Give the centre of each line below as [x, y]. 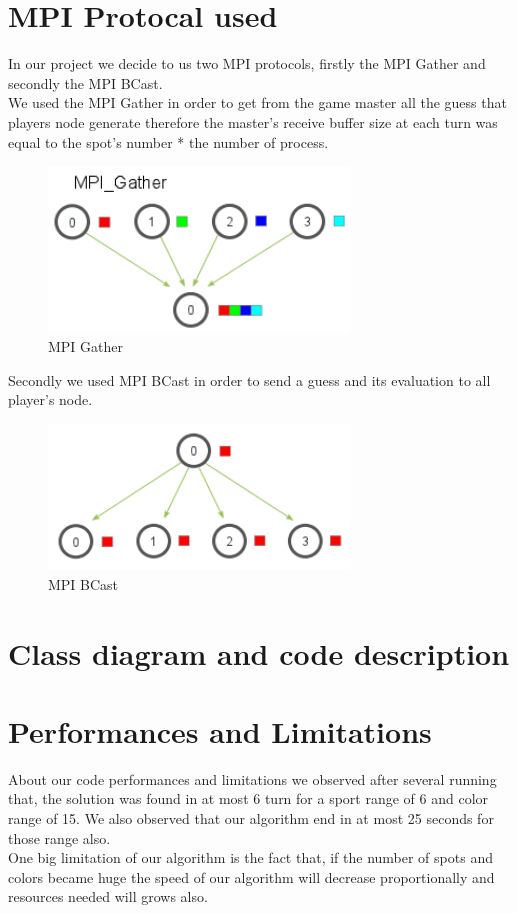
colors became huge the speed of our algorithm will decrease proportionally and [251, 876]
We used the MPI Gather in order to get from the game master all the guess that [257, 102]
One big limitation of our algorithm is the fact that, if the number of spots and [250, 857]
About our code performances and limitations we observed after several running [252, 778]
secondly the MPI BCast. [85, 82]
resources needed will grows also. [108, 896]
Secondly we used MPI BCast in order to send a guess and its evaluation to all [249, 379]
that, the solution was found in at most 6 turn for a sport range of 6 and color [248, 798]
